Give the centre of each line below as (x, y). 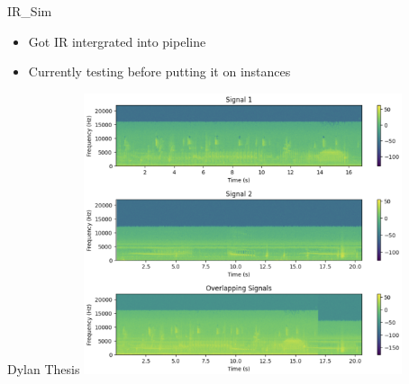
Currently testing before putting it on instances (159, 71)
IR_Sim (30, 11)
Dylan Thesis (44, 369)
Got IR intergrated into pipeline (117, 41)
